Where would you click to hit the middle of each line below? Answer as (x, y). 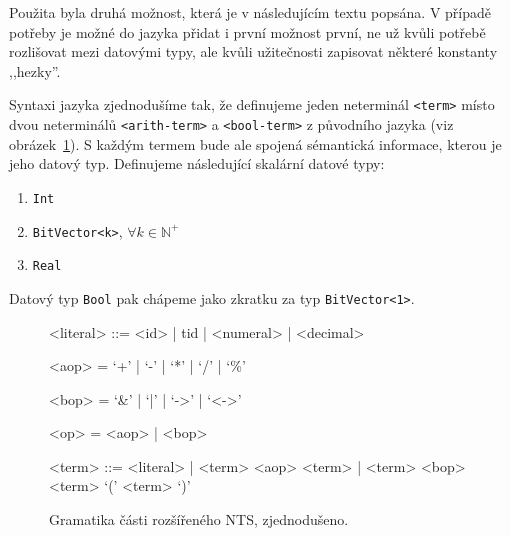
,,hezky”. (35, 70)
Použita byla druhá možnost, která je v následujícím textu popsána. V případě (250, 12)
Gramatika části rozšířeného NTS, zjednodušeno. (199, 519)
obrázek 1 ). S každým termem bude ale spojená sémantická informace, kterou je (255, 143)
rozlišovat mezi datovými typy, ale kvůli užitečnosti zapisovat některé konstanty (253, 51)
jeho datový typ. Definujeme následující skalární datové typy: (197, 163)
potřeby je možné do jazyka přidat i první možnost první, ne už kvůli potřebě (247, 31)
